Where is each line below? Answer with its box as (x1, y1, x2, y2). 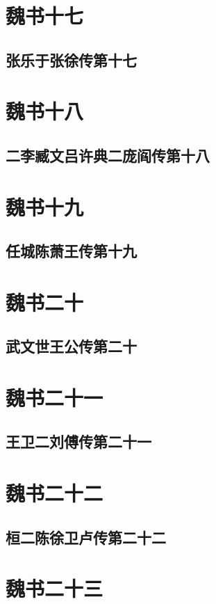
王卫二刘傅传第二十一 (6, 431, 151, 452)
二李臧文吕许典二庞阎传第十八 (6, 144, 210, 166)
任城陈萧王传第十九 (6, 240, 137, 262)
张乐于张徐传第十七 (6, 49, 137, 70)
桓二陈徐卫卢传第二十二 (6, 526, 166, 548)
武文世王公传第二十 (6, 335, 137, 357)
